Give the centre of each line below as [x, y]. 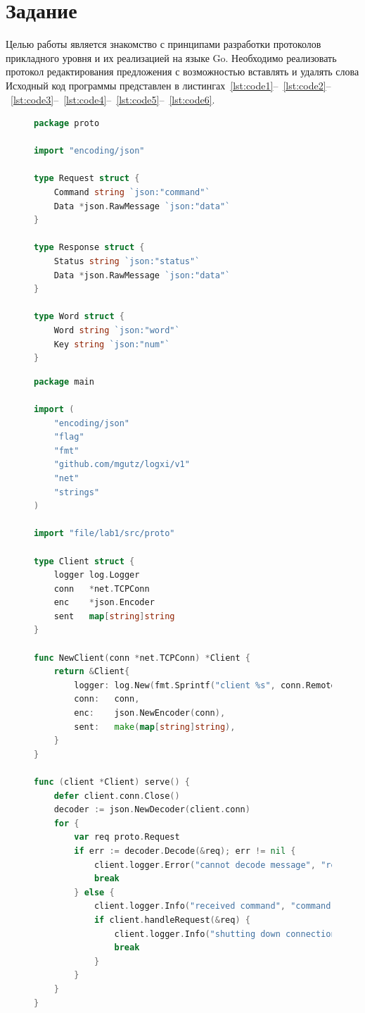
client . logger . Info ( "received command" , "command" [215, 906]
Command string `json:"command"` [132, 193]
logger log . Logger [97, 575]
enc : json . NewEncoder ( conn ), [150, 713]
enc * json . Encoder [104, 603]
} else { [94, 892]
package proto [67, 124]
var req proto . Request [127, 837]
